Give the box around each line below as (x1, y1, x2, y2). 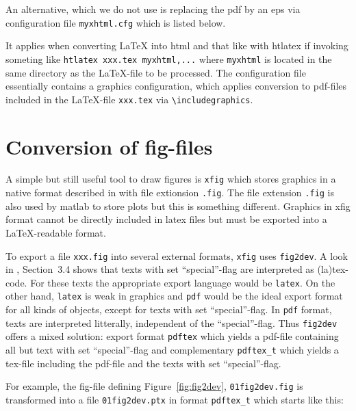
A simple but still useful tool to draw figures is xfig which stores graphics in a (5, 172, 336, 186)
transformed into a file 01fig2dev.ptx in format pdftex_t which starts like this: (5, 393, 344, 406)
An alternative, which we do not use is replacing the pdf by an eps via (5, 2, 301, 16)
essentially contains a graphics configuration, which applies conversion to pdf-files (5, 79, 347, 93)
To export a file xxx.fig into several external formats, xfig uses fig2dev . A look (5, 248, 348, 263)
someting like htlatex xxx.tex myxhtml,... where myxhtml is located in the (5, 51, 332, 66)
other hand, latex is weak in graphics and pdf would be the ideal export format (5, 289, 343, 303)
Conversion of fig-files (5, 132, 213, 160)
